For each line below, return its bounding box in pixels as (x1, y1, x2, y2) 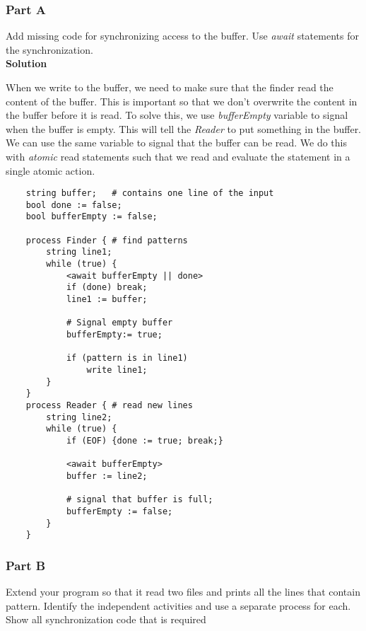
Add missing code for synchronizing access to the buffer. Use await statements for (6, 28, 359, 43)
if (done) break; (66, 282, 148, 293)
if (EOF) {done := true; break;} (66, 435, 223, 446)
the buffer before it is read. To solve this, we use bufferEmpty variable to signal (6, 108, 348, 122)
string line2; (46, 412, 112, 422)
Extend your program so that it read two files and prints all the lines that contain (6, 584, 360, 599)
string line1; (46, 247, 112, 257)
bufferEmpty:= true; (66, 330, 163, 340)
